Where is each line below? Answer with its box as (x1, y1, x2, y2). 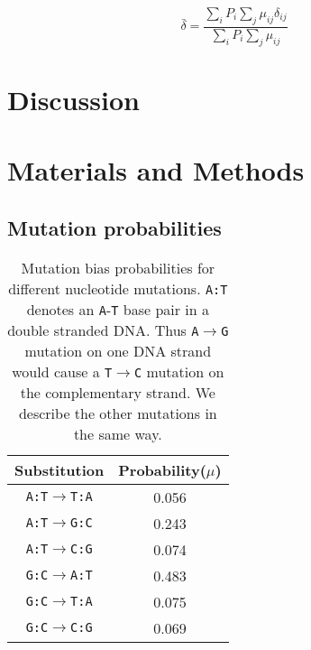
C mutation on (134, 360, 224, 382)
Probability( (118, 459, 206, 480)
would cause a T (12, 360, 113, 382)
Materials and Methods (7, 152, 305, 189)
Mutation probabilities (7, 213, 222, 241)
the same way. (73, 422, 162, 444)
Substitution (14, 459, 105, 480)
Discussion (7, 80, 140, 117)
